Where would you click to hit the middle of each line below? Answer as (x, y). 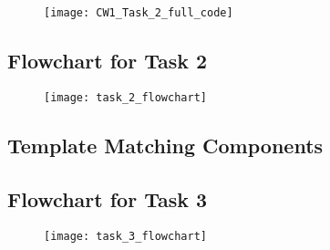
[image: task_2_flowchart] (125, 97)
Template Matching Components (165, 145)
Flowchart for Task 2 (108, 61)
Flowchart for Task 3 (108, 198)
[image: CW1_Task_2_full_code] (139, 13)
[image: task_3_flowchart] (125, 236)
